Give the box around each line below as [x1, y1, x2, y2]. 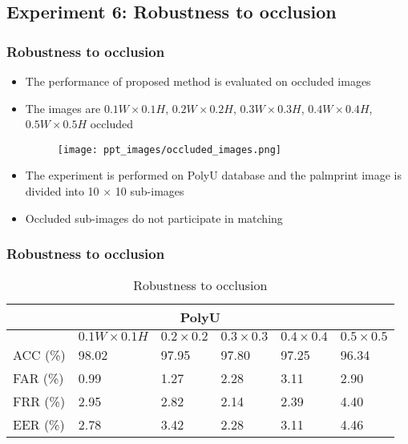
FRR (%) [13, 392, 66, 411]
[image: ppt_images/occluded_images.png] [57, 143, 281, 155]
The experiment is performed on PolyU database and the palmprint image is [25, 167, 402, 184]
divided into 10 [25, 183, 99, 200]
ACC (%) [13, 345, 66, 365]
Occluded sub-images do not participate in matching [25, 209, 283, 226]
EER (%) [13, 415, 65, 434]
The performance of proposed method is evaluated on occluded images [25, 73, 371, 89]
